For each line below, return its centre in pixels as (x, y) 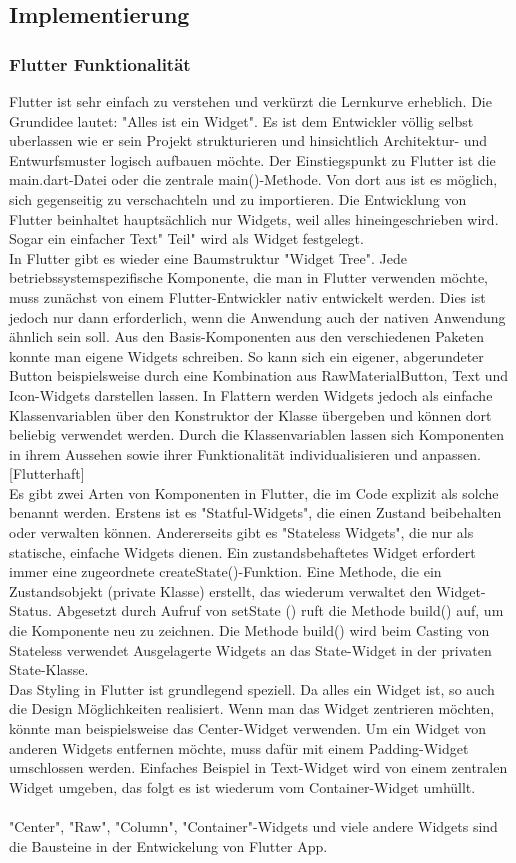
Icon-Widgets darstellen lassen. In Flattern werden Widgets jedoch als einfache (251, 394)
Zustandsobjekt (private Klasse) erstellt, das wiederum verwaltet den (220, 590)
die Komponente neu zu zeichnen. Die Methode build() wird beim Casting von (249, 630)
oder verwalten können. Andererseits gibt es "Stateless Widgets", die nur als (241, 532)
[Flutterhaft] (47, 473)
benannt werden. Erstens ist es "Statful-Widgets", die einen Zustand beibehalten (255, 512)
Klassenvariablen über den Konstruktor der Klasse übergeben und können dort (250, 414)
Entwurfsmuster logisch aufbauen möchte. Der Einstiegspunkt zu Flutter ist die (252, 159)
